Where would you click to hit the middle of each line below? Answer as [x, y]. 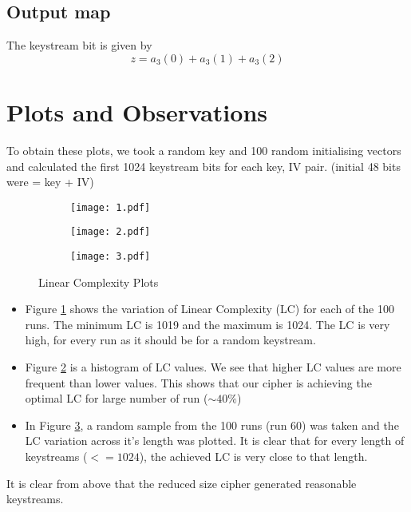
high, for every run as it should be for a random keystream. [170, 340]
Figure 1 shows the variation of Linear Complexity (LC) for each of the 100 [209, 309]
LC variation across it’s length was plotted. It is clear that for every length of [215, 441]
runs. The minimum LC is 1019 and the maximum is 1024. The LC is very [207, 324]
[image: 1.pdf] [111, 207]
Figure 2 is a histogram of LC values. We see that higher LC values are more [213, 367]
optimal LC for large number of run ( [117, 398]
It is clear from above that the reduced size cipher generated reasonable [182, 483]
